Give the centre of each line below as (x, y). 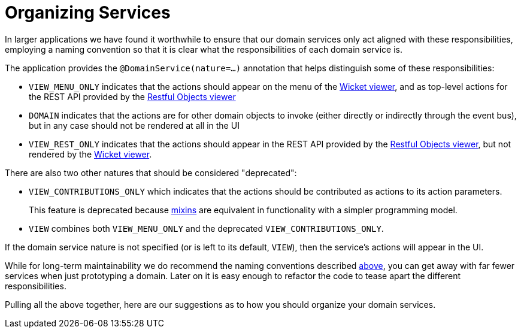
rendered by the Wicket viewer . (90, 154)
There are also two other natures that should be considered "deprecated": (151, 172)
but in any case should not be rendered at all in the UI (134, 125)
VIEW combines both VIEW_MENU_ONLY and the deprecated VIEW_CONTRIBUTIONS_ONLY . (206, 228)
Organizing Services (88, 13)
